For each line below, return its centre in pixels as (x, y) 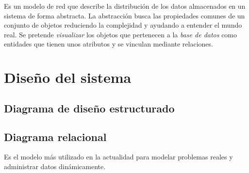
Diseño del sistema (68, 77)
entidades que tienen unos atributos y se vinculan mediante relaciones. (108, 44)
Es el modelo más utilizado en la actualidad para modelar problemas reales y (118, 157)
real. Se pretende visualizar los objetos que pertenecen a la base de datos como (121, 34)
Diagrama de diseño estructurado (89, 108)
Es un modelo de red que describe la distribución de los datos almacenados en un (125, 6)
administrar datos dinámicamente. (55, 166)
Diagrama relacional (55, 136)
